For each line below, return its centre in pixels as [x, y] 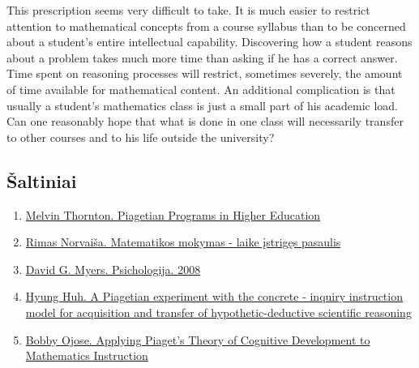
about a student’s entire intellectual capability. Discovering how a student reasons [209, 42]
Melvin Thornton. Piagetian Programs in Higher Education [173, 214]
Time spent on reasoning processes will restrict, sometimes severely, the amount [205, 73]
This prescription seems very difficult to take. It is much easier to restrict [188, 10]
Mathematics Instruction [87, 355]
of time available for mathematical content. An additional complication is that [201, 89]
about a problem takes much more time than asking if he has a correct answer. [202, 57]
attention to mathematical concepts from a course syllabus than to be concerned [206, 26]
